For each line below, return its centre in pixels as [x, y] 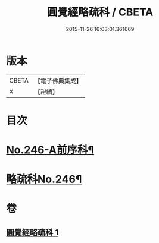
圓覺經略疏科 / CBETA [100, 12]
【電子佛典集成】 [58, 81]
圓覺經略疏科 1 [32, 232]
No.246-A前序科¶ [50, 150]
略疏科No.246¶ [44, 179]
